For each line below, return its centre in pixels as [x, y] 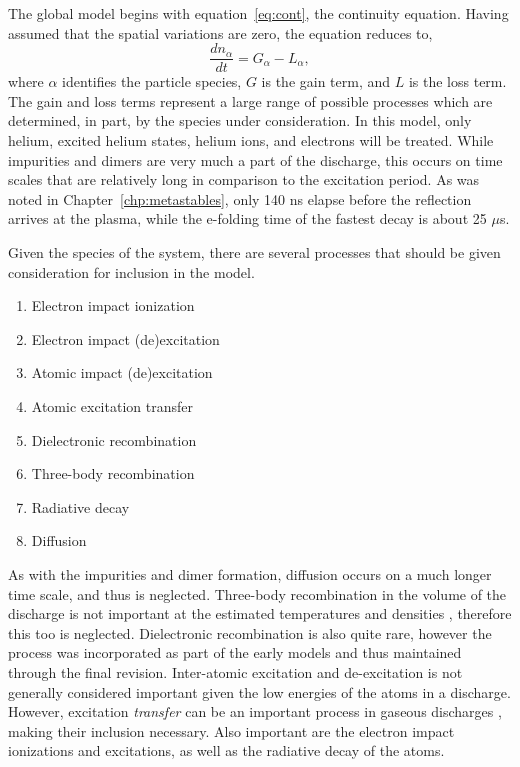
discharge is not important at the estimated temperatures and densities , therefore [260, 613]
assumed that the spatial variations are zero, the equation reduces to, [220, 32]
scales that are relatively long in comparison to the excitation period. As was [244, 179]
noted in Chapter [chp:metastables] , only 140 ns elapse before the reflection [240, 198]
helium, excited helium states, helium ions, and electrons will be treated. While [251, 140]
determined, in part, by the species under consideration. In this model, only [240, 120]
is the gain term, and [326, 81]
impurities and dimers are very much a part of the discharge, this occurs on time [255, 159]
